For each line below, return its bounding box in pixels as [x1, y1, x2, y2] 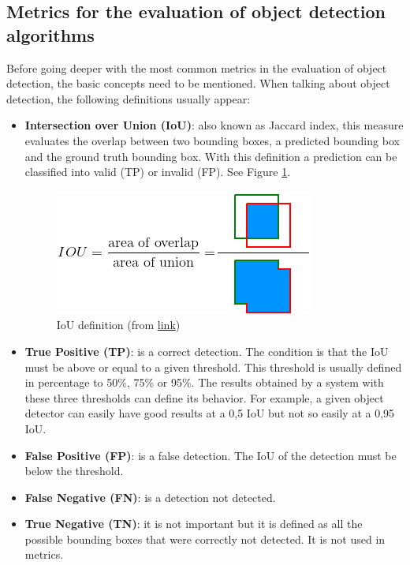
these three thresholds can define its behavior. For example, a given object [24, 389, 384, 406]
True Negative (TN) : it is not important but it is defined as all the [24, 515, 363, 532]
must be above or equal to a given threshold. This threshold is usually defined [24, 358, 402, 375]
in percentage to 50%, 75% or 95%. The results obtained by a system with [24, 374, 384, 391]
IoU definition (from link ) [56, 316, 181, 333]
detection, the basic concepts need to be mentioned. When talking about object [6, 75, 390, 92]
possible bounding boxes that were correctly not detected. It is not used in [24, 530, 386, 547]
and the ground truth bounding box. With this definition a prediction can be [24, 148, 397, 164]
